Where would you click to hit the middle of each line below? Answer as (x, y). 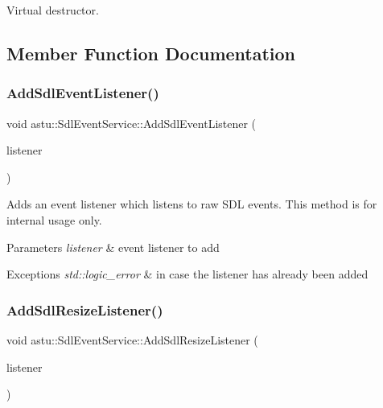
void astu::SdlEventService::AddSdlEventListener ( (132, 123)
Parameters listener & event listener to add (113, 247)
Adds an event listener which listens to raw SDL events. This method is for (192, 204)
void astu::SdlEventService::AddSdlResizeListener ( (132, 339)
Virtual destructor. (53, 10)
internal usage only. (54, 219)
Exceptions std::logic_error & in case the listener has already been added (187, 274)
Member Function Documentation (151, 53)
